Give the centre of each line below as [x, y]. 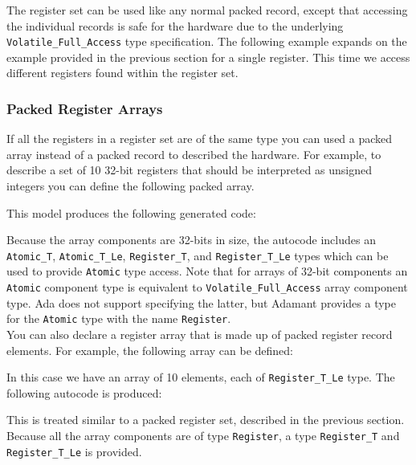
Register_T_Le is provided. [74, 451]
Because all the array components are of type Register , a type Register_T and [203, 436]
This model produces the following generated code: [131, 212]
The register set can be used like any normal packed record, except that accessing [207, 10]
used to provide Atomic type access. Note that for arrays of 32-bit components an [207, 271]
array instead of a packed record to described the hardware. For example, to [194, 154]
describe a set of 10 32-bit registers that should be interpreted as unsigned [189, 170]
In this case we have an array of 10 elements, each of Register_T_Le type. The [201, 377]
